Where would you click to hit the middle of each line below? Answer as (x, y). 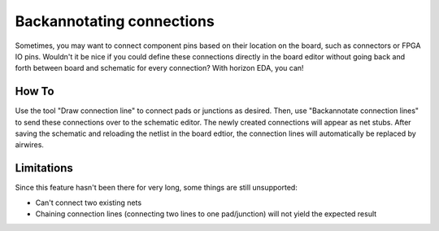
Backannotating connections (115, 21)
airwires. (30, 145)
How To (35, 92)
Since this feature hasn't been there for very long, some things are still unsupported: (156, 188)
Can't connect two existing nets (89, 203)
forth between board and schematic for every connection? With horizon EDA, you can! (159, 68)
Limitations (44, 168)
